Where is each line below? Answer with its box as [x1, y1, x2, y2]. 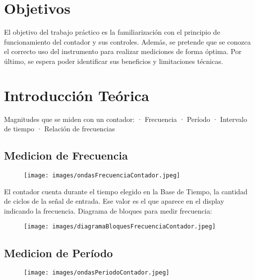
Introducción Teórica [4, 85, 149, 105]
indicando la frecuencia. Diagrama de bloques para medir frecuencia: [4, 205, 212, 216]
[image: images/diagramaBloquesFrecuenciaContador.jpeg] [24, 223, 216, 230]
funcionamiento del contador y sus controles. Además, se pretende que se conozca [4, 36, 251, 47]
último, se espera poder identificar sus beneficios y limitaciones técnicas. [4, 56, 223, 66]
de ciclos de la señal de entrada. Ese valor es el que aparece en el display [4, 196, 224, 206]
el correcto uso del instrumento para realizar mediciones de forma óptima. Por [4, 46, 242, 56]
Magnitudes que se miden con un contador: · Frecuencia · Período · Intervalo [4, 113, 247, 124]
